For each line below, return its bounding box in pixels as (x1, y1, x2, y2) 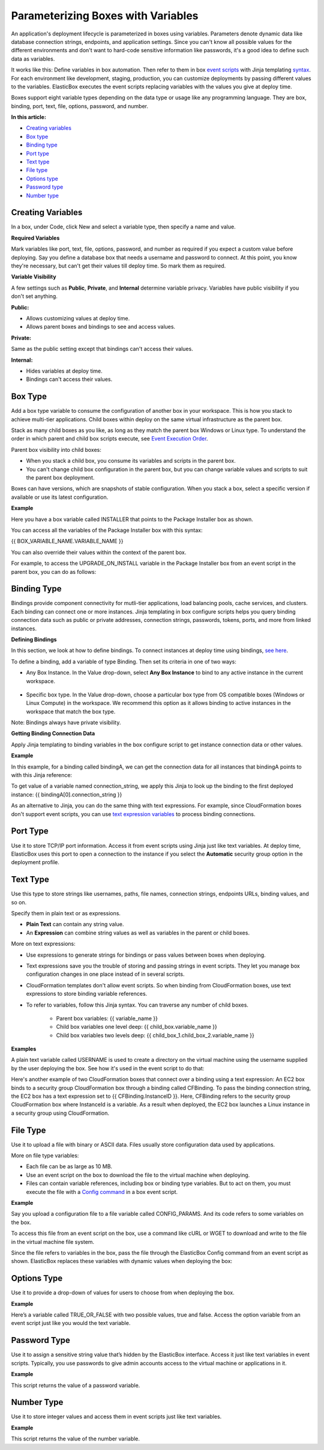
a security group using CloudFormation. (11, 1109, 109, 1116)
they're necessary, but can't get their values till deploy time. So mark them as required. (11, 262, 226, 270)
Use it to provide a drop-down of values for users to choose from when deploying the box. (11, 1289, 235, 1296)
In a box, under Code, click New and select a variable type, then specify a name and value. (11, 223, 236, 231)
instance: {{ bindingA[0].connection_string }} (11, 791, 122, 798)
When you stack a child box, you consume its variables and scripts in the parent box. (26, 457, 236, 465)
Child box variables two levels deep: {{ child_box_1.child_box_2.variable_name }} (56, 1031, 255, 1039)
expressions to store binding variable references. (26, 990, 148, 998)
